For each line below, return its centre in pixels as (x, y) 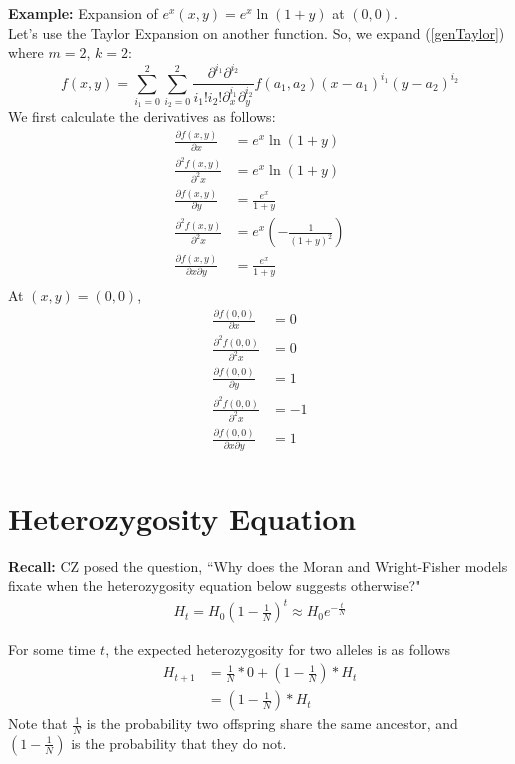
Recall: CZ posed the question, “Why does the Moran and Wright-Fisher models (258, 565)
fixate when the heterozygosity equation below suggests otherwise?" (214, 585)
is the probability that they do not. (179, 742)
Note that (38, 723)
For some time (52, 649)
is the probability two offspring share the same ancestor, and (272, 723)
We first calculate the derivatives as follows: (142, 116)
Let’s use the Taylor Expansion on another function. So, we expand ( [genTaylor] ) (256, 32)
